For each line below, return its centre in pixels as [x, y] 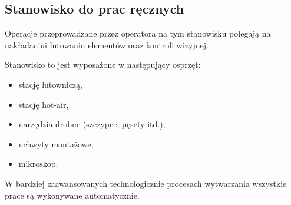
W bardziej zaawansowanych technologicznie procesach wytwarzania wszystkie [146, 183]
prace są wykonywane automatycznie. [72, 195]
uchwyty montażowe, [56, 143]
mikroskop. [38, 163]
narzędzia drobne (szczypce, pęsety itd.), [92, 124]
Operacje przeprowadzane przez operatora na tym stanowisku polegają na [138, 33]
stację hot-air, [44, 104]
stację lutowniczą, [50, 84]
